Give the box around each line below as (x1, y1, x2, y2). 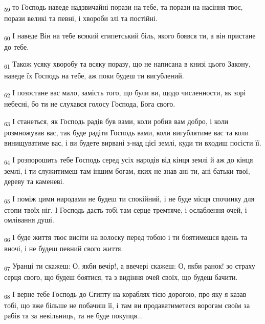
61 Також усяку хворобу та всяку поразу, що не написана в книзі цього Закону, (4, 58, 251, 71)
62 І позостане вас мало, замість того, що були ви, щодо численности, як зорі (4, 87, 246, 99)
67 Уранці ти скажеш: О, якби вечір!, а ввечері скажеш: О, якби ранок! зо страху (4, 260, 255, 272)
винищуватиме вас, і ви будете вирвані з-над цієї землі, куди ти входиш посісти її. (4, 137, 261, 148)
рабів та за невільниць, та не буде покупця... (4, 310, 143, 320)
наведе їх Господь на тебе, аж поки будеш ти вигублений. (4, 70, 184, 80)
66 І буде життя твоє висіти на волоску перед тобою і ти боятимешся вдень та (4, 231, 248, 244)
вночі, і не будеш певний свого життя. (4, 242, 123, 253)
